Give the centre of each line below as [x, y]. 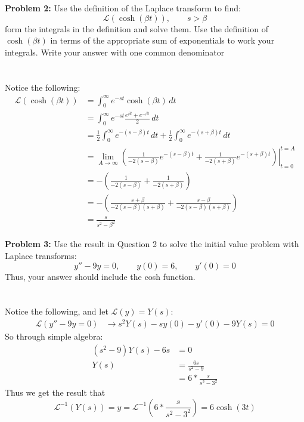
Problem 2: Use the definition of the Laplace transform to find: [123, 8]
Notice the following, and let [57, 311]
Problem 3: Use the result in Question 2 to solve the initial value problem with [152, 244]
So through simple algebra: [54, 336]
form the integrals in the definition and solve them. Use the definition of [137, 28]
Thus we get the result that [55, 392]
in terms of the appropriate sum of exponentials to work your [162, 40]
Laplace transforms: [41, 255]
